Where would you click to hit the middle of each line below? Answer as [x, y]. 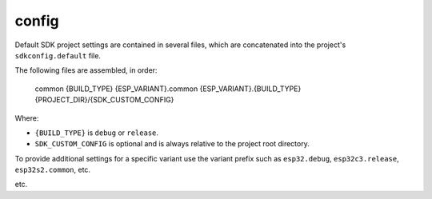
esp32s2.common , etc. [53, 170]
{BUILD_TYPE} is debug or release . [97, 133]
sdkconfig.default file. [58, 55]
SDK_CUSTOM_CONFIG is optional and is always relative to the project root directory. [172, 144]
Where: [27, 118]
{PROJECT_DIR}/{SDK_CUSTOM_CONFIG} [104, 100]
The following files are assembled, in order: [86, 70]
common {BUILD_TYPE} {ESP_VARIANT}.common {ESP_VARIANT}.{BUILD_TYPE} [168, 89]
